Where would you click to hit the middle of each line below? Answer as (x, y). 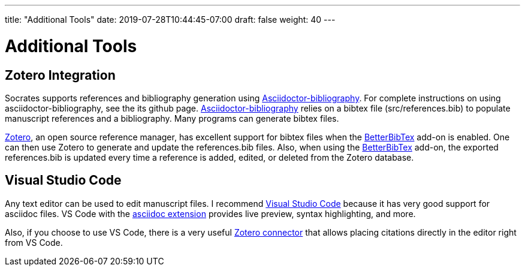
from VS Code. (34, 242)
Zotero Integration (60, 75)
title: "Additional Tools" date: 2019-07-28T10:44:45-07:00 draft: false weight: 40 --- (170, 19)
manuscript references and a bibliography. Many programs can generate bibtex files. (172, 118)
